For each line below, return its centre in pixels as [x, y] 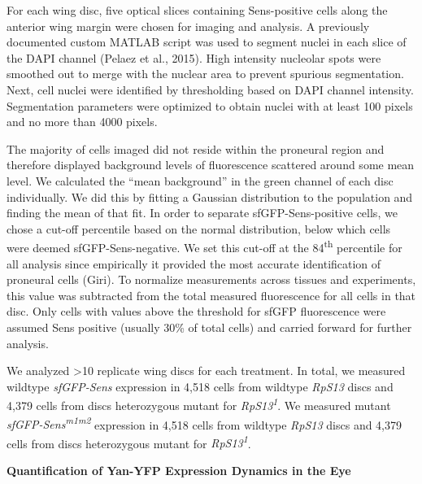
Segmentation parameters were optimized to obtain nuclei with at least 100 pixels [210, 105]
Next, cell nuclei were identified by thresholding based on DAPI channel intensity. [210, 89]
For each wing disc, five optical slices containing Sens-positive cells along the [197, 10]
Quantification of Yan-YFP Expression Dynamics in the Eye [179, 471]
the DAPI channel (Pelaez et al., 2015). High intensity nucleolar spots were [194, 57]
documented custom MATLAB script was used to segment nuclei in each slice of [207, 42]
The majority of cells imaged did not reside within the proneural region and [196, 148]
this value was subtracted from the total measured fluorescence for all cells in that [211, 295]
